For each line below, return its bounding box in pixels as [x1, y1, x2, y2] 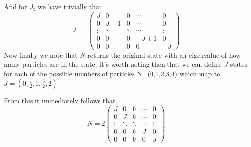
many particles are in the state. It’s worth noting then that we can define [4, 59, 222, 69]
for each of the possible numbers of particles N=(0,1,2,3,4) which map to [4, 69, 220, 78]
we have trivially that [37, 1, 102, 11]
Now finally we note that [4, 49, 78, 59]
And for [4, 1, 27, 11]
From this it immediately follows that [4, 95, 116, 105]
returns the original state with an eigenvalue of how [87, 49, 241, 59]
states [230, 59, 247, 69]
